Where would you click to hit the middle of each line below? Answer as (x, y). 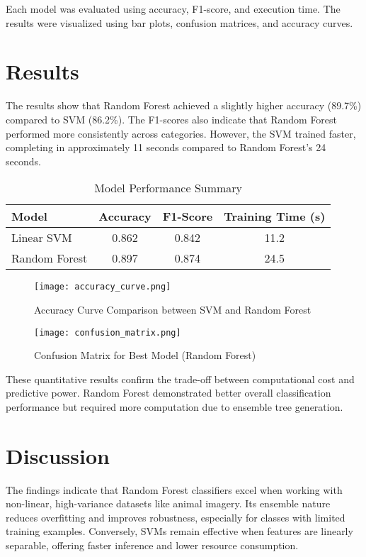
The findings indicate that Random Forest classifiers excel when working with (174, 489)
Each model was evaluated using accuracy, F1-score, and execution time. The (173, 9)
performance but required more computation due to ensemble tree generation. (175, 406)
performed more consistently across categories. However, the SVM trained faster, (181, 133)
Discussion (58, 455)
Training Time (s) (275, 216)
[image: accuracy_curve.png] (103, 287)
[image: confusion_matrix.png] (108, 332)
